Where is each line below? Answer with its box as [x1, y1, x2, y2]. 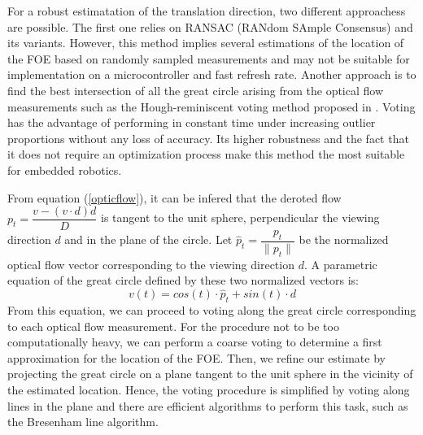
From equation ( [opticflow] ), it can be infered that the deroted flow [7, 189, 342, 206]
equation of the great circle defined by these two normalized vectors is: [7, 272, 360, 289]
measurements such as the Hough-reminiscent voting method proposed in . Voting [7, 98, 416, 115]
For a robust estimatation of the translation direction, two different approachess [7, 2, 406, 19]
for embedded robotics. [7, 161, 122, 178]
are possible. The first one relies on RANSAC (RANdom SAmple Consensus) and [7, 18, 413, 35]
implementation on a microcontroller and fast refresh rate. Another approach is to [7, 66, 416, 83]
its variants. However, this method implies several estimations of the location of [7, 34, 404, 51]
